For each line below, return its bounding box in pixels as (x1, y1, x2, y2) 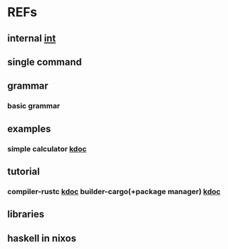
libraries (7, 208, 44, 220)
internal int (7, 32, 56, 44)
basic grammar (7, 101, 61, 111)
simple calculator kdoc (7, 143, 87, 153)
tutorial (7, 165, 40, 177)
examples (7, 122, 51, 134)
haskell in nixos (7, 232, 77, 244)
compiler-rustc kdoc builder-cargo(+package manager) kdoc (7, 186, 221, 196)
